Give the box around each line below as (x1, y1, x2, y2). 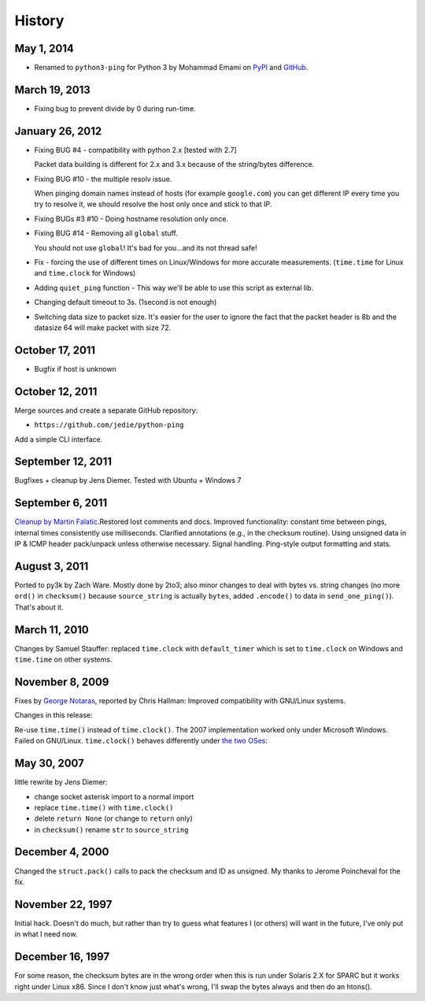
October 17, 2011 (14, 343, 96, 357)
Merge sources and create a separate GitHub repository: (14, 406, 198, 415)
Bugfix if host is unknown (34, 364, 117, 373)
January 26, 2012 (14, 124, 102, 138)
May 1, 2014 (14, 42, 75, 55)
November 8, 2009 (14, 675, 109, 688)
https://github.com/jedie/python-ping (34, 421, 184, 429)
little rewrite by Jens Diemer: (14, 777, 108, 787)
